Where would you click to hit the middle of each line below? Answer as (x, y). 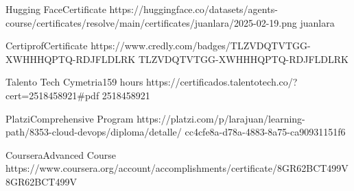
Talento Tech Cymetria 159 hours (74, 82)
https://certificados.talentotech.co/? (222, 82)
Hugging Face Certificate (56, 9)
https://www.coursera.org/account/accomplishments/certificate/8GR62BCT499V (177, 168)
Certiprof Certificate (47, 46)
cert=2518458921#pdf (52, 95)
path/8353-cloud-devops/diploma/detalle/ (94, 132)
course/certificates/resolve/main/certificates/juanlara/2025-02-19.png (151, 22)
